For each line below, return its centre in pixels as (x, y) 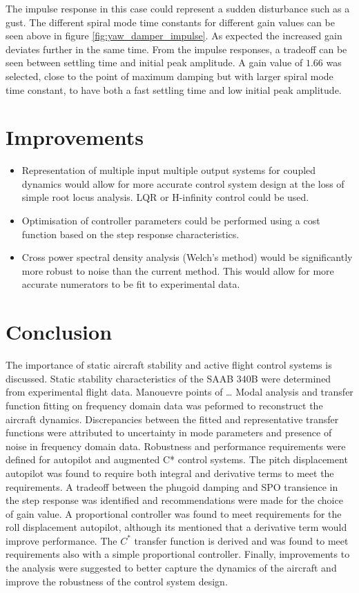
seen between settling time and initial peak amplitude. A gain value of (154, 62)
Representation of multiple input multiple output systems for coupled (169, 170)
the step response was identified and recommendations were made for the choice (174, 500)
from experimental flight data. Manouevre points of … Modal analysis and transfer (179, 392)
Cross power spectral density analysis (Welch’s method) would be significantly (187, 257)
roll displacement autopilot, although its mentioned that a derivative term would (176, 527)
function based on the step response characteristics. (130, 234)
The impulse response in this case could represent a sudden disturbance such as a (178, 8)
